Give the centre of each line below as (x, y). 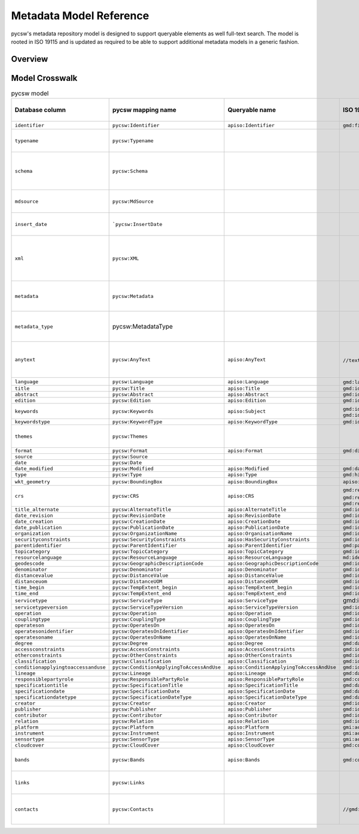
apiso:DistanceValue (255, 576)
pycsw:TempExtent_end (142, 594)
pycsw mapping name (144, 110)
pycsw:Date (127, 463)
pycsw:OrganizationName (145, 534)
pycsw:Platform (133, 728)
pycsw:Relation (133, 722)
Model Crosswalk (44, 78)
